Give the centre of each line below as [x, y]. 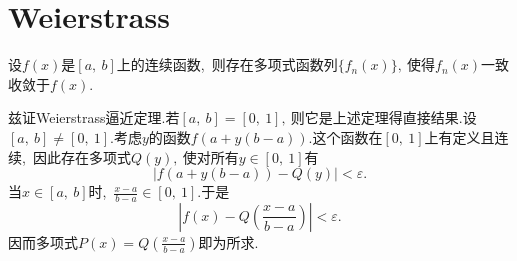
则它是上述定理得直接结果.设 [383, 117]
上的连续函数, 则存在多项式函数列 [227, 64]
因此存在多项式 [81, 156]
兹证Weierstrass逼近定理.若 [94, 117]
